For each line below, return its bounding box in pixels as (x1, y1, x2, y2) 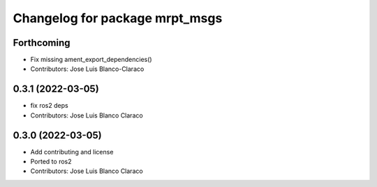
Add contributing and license (30, 147, 114, 156)
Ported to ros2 (30, 157, 73, 166)
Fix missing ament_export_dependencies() (30, 56, 153, 64)
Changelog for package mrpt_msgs (13, 10, 223, 26)
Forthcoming (13, 37, 71, 49)
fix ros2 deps (30, 101, 69, 110)
